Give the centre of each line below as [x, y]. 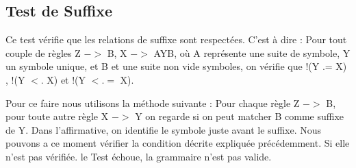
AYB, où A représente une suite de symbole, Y [252, 52]
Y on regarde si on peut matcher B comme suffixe [240, 116]
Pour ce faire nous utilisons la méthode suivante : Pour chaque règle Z [153, 103]
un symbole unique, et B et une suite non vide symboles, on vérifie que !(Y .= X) [176, 66]
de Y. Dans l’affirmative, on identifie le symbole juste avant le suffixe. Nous [164, 129]
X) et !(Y [66, 79]
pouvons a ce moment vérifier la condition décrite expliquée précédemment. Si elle [178, 143]
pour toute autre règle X [57, 116]
